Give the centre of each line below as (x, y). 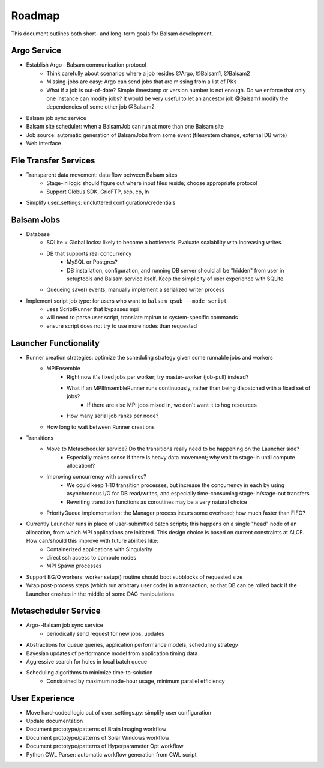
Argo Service (36, 51)
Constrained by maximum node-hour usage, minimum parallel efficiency (136, 681)
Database (38, 234)
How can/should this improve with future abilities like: (92, 541)
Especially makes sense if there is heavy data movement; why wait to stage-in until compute (181, 457)
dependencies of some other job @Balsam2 (101, 107)
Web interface (43, 143)
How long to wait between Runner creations (101, 427)
